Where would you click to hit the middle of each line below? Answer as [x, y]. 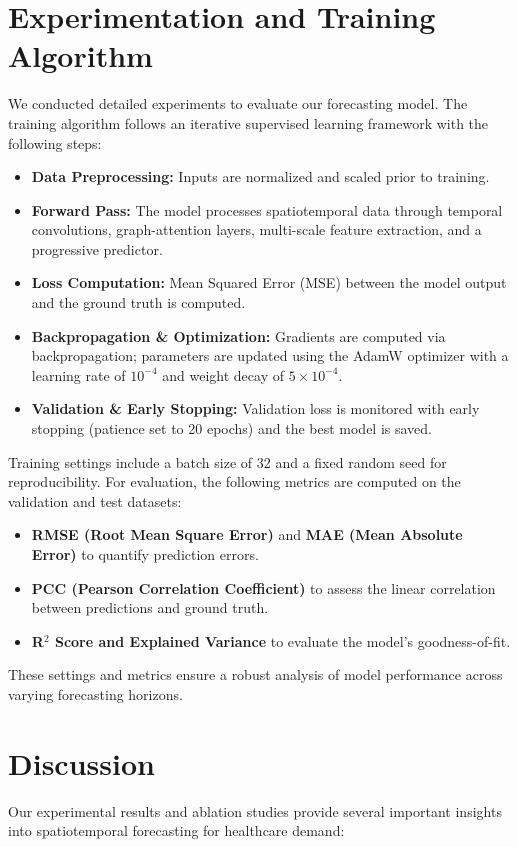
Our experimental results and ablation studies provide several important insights [255, 810]
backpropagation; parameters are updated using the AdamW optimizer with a [270, 355]
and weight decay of [223, 374]
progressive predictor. [97, 248]
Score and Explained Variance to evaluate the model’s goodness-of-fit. [282, 640]
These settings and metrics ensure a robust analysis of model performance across [255, 674]
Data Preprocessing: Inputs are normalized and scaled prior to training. [260, 176]
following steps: [55, 142]
